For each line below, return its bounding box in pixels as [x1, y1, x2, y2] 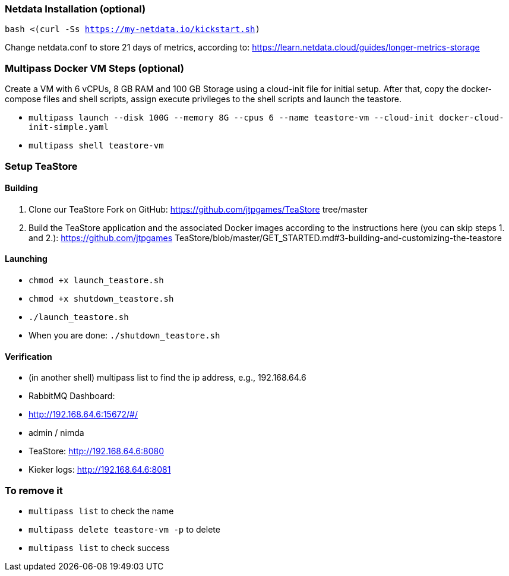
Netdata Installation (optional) [5, 3, 146, 15]
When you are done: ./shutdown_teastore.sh [29, 330, 220, 340]
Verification [5, 351, 52, 362]
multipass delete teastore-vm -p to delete [29, 524, 220, 534]
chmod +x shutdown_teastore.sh [29, 293, 174, 303]
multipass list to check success [29, 542, 170, 553]
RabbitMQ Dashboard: [29, 391, 115, 401]
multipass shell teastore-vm [29, 141, 164, 151]
